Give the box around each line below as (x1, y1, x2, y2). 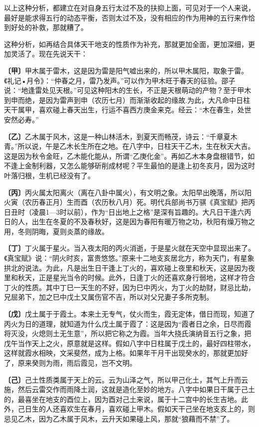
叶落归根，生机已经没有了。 (4, 170, 95, 180)
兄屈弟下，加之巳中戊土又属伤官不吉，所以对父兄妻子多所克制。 (4, 292, 213, 302)
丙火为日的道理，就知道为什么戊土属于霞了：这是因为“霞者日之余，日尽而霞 (4, 318, 252, 329)
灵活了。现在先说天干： (10, 48, 88, 59)
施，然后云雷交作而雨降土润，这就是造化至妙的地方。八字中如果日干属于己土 (4, 384, 255, 395)
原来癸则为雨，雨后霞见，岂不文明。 (17, 358, 136, 368)
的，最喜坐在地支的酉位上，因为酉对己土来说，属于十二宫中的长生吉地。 (4, 394, 241, 404)
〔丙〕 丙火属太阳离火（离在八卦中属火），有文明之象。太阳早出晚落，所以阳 (4, 187, 252, 197)
